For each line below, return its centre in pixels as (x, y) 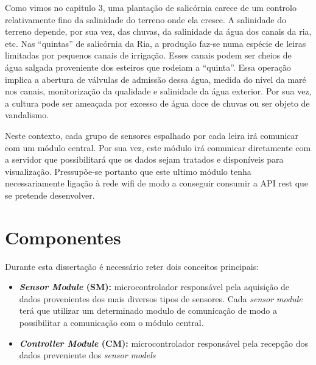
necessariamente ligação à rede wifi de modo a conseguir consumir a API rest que (157, 183)
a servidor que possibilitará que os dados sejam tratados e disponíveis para (144, 159)
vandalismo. (27, 115)
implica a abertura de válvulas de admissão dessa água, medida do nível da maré (156, 79)
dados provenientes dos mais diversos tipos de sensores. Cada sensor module (161, 298)
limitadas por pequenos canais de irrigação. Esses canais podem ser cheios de (148, 55)
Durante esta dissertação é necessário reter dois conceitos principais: (132, 266)
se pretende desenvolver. (50, 195)
